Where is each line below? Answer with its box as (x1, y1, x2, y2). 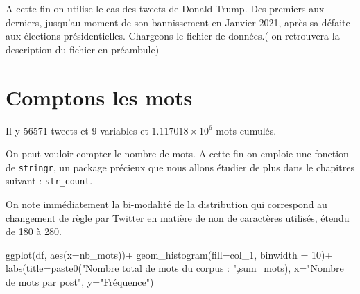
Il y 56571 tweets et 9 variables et (6, 123, 148, 137)
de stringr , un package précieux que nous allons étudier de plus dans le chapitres (6, 159, 354, 174)
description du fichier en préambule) (6, 42, 160, 56)
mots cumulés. (216, 123, 277, 137)
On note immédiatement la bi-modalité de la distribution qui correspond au (6, 197, 327, 211)
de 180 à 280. (6, 224, 62, 239)
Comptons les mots (6, 83, 193, 111)
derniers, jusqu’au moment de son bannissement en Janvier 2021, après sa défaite (6, 15, 350, 29)
